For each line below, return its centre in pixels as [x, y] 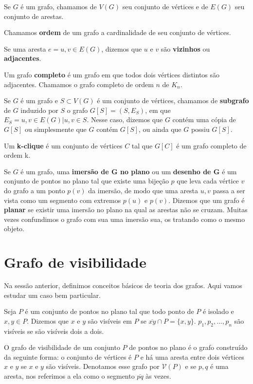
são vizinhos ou [185, 48]
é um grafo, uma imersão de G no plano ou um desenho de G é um [129, 171]
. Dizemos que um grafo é [207, 200]
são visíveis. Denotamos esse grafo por [103, 366]
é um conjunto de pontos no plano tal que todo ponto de [109, 311]
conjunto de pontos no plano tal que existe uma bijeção [86, 181]
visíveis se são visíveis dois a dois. [54, 331]
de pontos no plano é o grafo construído [188, 347]
